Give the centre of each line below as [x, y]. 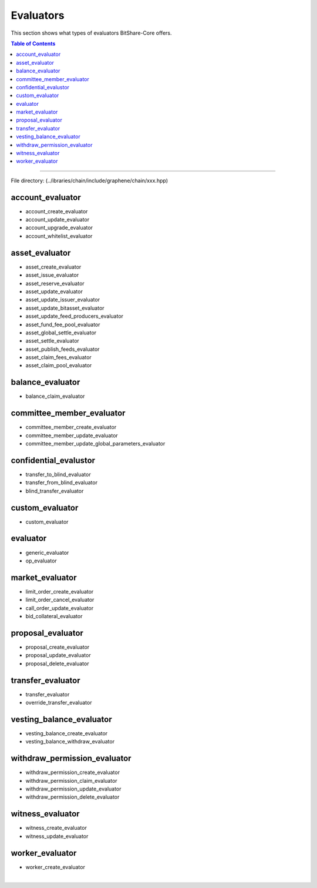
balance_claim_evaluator [55, 396]
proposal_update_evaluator [58, 655]
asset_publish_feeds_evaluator [63, 349]
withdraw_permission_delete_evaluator [72, 797]
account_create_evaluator [57, 211]
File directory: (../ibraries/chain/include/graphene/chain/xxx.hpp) [90, 180]
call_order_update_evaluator [60, 608]
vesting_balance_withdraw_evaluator [70, 742]
